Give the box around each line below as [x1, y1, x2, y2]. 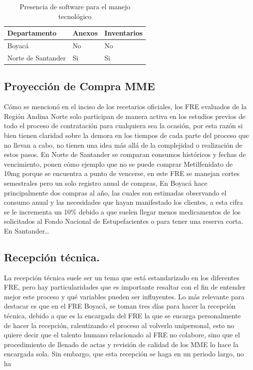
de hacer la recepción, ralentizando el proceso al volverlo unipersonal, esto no [4, 320, 234, 330]
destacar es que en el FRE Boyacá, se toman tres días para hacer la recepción [4, 301, 236, 311]
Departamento [7, 28, 57, 38]
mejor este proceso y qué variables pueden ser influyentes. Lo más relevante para [4, 291, 245, 301]
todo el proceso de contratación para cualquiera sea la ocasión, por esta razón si [4, 120, 243, 131]
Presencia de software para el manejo [19, 1, 131, 11]
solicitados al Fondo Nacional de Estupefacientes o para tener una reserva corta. [4, 216, 243, 226]
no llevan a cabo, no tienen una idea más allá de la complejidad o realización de [4, 139, 242, 150]
